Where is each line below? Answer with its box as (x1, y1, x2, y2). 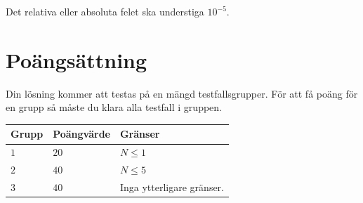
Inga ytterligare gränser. (119, 179, 224, 194)
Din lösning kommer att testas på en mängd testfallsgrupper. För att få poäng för (6, 86, 358, 100)
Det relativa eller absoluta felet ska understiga (6, 4, 204, 18)
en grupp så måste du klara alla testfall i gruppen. (6, 100, 222, 114)
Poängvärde (53, 126, 110, 141)
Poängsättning (6, 45, 147, 74)
